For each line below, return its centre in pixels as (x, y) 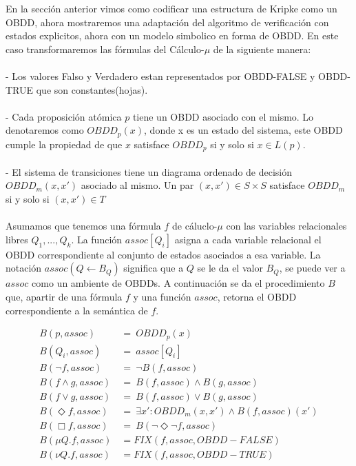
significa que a (154, 268)
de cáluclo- (195, 226)
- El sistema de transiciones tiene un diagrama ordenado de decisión (149, 171)
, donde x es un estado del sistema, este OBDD (243, 130)
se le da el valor (230, 268)
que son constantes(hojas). (92, 89)
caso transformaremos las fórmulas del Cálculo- (105, 49)
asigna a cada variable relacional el (248, 239)
